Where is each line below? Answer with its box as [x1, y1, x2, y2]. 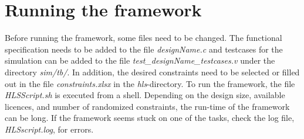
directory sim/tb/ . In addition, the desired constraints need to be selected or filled [5, 65, 300, 78]
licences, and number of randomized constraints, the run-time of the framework [5, 100, 290, 112]
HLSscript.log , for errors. [5, 123, 94, 135]
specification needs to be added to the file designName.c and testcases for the [5, 43, 283, 55]
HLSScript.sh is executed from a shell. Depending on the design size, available [5, 89, 285, 101]
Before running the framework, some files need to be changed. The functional [5, 32, 282, 44]
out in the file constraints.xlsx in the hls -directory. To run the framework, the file [5, 77, 295, 89]
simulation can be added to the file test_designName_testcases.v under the [5, 54, 275, 67]
